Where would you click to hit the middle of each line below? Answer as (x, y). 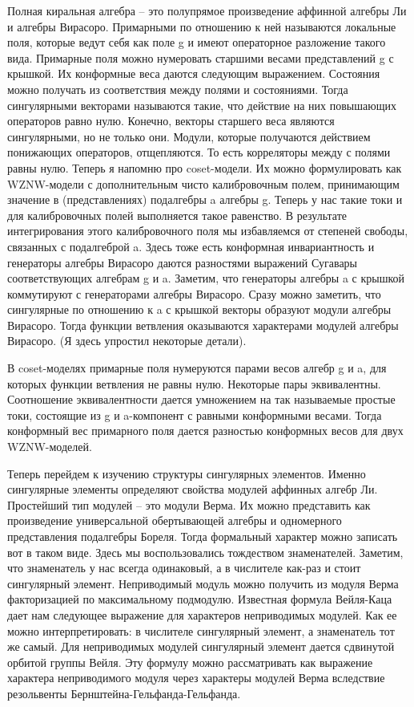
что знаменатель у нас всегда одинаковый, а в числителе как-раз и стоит (184, 568)
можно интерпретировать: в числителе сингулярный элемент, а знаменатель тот (201, 630)
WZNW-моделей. (50, 447)
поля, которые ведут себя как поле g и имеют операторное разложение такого (197, 42)
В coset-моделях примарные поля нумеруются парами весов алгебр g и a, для (197, 368)
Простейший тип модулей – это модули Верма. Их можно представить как (189, 504)
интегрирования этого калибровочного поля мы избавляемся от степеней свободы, (208, 231)
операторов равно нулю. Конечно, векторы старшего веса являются (171, 121)
